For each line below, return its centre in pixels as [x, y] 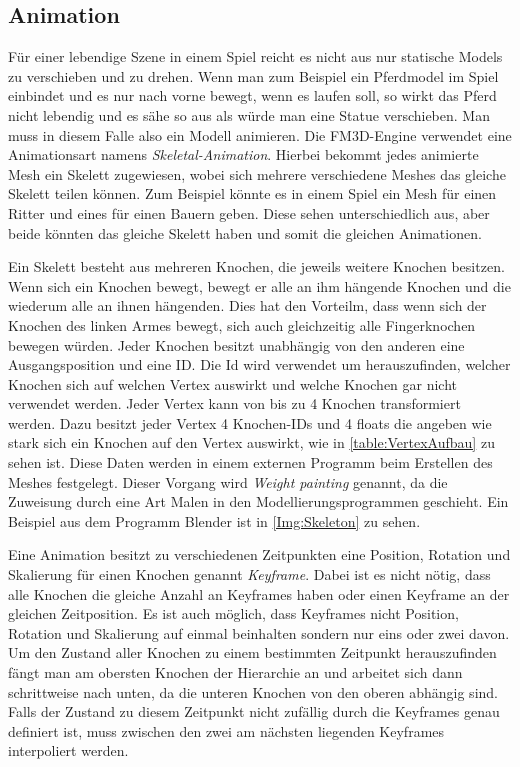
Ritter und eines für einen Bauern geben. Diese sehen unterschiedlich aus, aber [249, 212]
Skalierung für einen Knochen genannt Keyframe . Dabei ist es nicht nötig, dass [249, 574]
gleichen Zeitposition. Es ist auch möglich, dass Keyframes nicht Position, [233, 613]
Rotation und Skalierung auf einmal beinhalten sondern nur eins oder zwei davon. [259, 632]
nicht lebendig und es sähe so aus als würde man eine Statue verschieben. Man [249, 114]
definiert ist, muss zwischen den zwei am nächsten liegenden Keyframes [226, 730]
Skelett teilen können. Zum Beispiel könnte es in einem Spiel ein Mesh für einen [252, 193]
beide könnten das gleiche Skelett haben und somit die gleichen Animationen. [245, 232]
